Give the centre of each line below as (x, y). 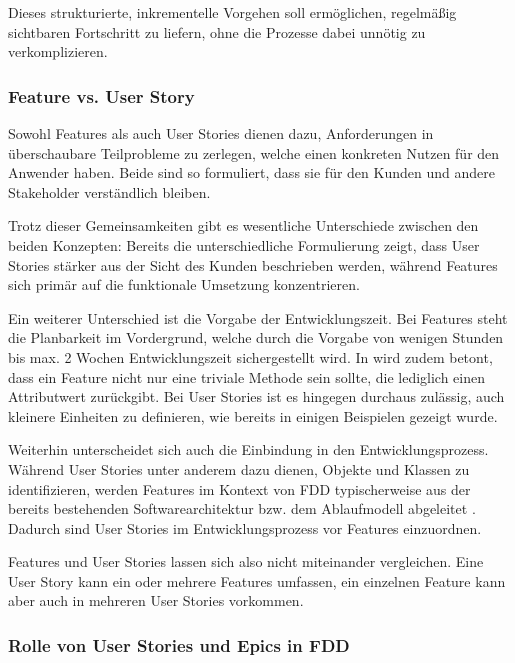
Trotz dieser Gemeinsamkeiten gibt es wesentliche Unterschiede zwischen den (243, 225)
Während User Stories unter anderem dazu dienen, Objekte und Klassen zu (239, 468)
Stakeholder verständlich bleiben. (109, 191)
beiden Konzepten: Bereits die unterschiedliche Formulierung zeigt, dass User (244, 244)
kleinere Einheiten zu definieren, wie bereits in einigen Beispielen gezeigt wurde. (253, 415)
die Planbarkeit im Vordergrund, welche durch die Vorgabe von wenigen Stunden (256, 337)
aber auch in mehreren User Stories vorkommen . (156, 600)
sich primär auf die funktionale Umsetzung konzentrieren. (184, 284)
